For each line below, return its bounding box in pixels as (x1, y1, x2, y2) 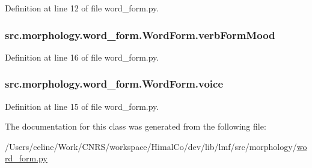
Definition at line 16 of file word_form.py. (5, 50, 159, 63)
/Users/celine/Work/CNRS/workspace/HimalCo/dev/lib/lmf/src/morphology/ (5, 140, 297, 152)
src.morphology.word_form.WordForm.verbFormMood (5, 27, 275, 42)
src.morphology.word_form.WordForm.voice (5, 76, 224, 91)
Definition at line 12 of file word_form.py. (5, 2, 159, 14)
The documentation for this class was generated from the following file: (5, 120, 266, 133)
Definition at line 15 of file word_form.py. (5, 100, 159, 112)
